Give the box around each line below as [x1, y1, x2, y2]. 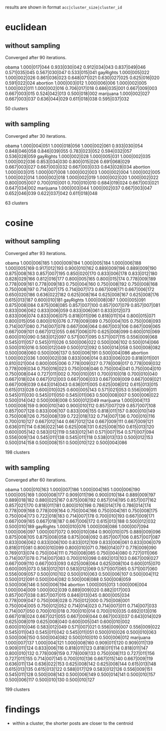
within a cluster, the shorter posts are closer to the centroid [12, 720, 134, 726]
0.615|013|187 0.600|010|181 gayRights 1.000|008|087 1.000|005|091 [5, 297, 146, 303]
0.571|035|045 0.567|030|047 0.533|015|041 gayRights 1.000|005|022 [5, 70, 150, 75]
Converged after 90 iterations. [5, 55, 67, 60]
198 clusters [5, 449, 30, 455]
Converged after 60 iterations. [5, 477, 67, 483]
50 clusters [5, 105, 28, 111]
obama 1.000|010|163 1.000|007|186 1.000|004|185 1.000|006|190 [5, 486, 140, 492]
